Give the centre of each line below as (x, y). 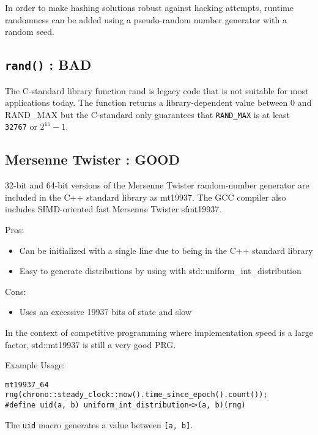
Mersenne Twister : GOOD (92, 159)
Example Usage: (35, 365)
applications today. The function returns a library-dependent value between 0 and (158, 102)
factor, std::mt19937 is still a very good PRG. (91, 344)
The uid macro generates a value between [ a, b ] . (99, 424)
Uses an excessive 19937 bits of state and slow (105, 312)
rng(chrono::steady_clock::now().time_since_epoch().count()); (136, 395)
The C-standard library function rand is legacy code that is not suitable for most (157, 90)
